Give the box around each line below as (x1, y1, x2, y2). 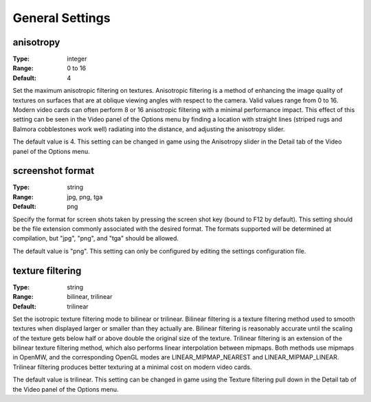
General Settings (12, 10, 111, 25)
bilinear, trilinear (67, 293, 113, 301)
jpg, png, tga (67, 192, 103, 201)
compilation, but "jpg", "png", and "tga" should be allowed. (12, 234, 179, 243)
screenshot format (12, 165, 95, 177)
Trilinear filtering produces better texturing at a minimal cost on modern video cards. (12, 363, 252, 371)
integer (67, 55, 87, 63)
